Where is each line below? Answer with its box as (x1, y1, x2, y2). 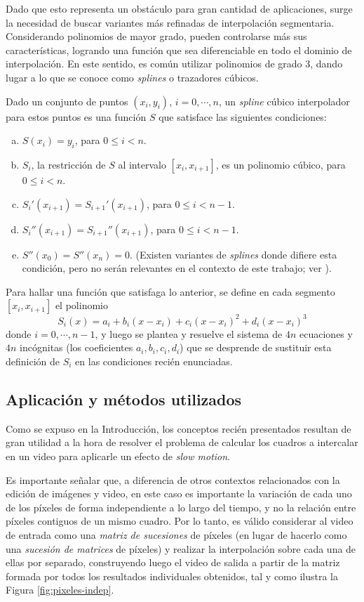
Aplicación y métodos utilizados (6, 388, 242, 410)
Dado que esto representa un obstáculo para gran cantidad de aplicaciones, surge (6, 1, 353, 15)
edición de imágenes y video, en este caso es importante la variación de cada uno (6, 486, 352, 501)
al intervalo (118, 157, 166, 171)
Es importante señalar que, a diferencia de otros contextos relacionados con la (6, 472, 340, 487)
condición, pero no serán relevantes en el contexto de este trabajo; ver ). (22, 261, 332, 275)
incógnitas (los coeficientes (20, 340, 133, 355)
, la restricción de (31, 157, 106, 171)
